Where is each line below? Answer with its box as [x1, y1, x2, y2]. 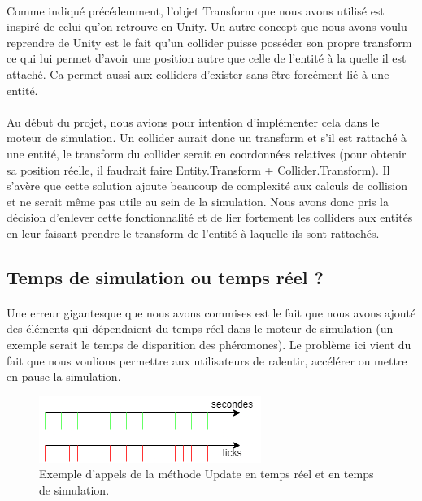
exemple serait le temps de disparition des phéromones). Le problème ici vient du [7, 336, 411, 353]
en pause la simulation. [7, 368, 121, 385]
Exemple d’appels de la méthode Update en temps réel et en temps [39, 465, 374, 482]
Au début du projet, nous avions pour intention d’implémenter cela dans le [7, 113, 380, 130]
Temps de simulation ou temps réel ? [7, 264, 324, 289]
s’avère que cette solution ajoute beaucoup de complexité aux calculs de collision [7, 177, 408, 194]
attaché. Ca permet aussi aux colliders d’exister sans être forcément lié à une [7, 65, 389, 82]
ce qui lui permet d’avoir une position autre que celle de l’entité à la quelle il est [7, 50, 407, 67]
